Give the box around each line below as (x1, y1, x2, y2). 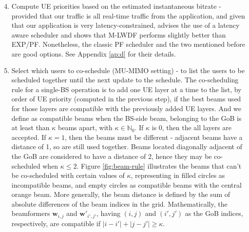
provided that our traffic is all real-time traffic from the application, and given (11, 10, 245, 20)
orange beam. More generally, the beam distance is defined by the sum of (11, 189, 230, 199)
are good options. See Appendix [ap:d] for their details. (11, 48, 176, 58)
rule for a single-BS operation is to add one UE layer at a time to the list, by (11, 84, 242, 94)
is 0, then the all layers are (152, 122, 231, 133)
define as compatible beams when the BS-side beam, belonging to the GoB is (11, 113, 242, 123)
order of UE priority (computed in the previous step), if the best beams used (11, 94, 241, 104)
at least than (11, 122, 50, 133)
